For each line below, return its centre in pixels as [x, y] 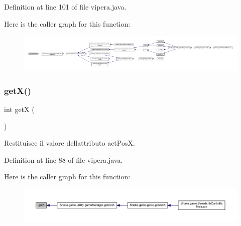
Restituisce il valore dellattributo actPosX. [70, 143]
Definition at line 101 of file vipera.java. [65, 7]
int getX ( [19, 109]
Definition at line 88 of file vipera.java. [64, 159]
